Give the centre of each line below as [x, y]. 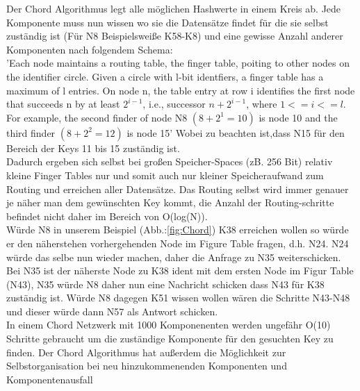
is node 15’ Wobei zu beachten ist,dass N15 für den [236, 132]
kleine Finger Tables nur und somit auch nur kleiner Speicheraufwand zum [165, 175]
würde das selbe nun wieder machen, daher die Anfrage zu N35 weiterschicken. [174, 257]
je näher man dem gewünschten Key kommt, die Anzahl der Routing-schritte [170, 202]
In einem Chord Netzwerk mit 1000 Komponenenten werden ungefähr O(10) [169, 325]
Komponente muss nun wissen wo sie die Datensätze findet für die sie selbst [167, 22]
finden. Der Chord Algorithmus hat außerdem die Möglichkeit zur [146, 352]
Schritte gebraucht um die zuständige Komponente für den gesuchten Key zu [170, 339]
